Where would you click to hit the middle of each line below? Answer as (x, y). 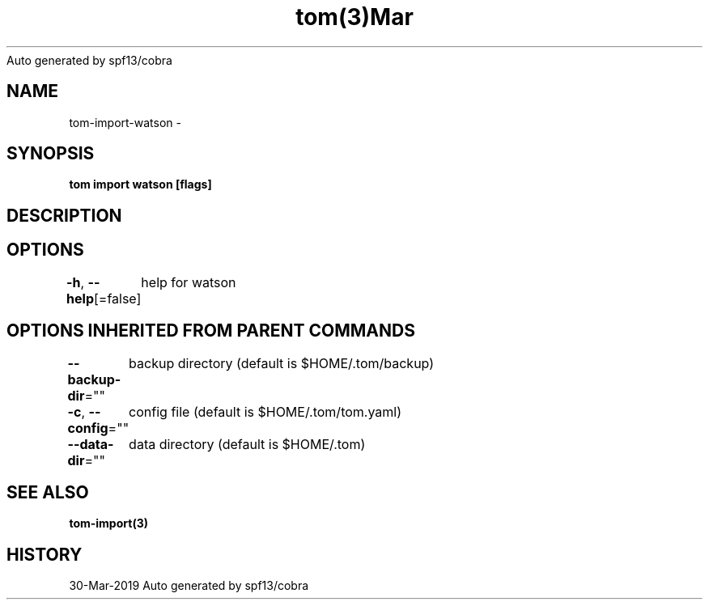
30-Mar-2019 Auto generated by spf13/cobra (189, 586)
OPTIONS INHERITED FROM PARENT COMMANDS (211, 331)
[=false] (117, 298)
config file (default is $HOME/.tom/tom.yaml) (265, 411)
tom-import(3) (108, 523)
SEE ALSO (48, 492)
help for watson (189, 282)
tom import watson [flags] (140, 184)
